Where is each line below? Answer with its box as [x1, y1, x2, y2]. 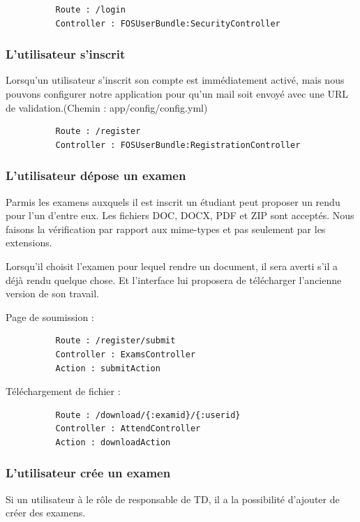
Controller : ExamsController [55, 349, 196, 359]
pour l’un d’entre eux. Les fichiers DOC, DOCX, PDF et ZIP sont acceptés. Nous [6, 208, 354, 223]
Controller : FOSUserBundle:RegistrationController [55, 140, 301, 150]
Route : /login [55, 5, 126, 15]
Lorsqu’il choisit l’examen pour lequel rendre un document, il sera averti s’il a [6, 258, 338, 273]
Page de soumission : [6, 309, 94, 324]
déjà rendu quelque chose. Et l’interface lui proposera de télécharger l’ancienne [6, 272, 342, 287]
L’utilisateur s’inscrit [6, 45, 126, 63]
